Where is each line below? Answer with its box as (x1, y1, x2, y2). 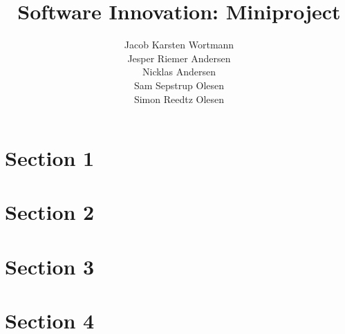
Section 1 (5, 144, 95, 172)
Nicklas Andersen (142, 64, 216, 79)
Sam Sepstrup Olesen (133, 77, 225, 92)
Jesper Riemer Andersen (127, 50, 231, 65)
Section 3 (5, 252, 95, 280)
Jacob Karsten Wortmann (124, 37, 234, 52)
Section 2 (5, 198, 95, 226)
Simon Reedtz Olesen (133, 91, 225, 106)
